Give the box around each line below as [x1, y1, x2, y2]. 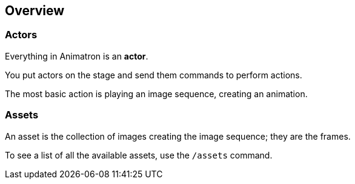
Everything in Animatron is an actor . [5, 50, 148, 61]
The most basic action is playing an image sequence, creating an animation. [5, 88, 308, 99]
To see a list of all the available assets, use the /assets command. [5, 149, 273, 160]
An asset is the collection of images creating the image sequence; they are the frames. [5, 131, 351, 141]
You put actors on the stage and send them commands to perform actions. [5, 69, 302, 80]
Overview [5, 3, 65, 18]
